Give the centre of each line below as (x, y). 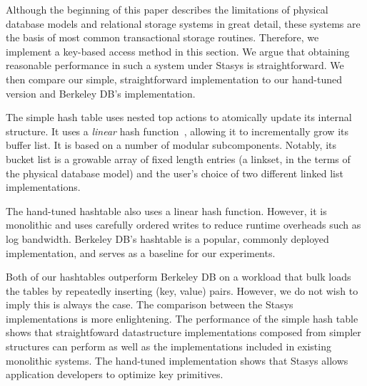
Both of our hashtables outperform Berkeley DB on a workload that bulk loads (179, 277)
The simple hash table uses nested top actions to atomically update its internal (179, 117)
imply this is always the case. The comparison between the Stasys (150, 304)
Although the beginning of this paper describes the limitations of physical (167, 9)
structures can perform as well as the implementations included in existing (169, 346)
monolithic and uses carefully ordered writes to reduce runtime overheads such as (183, 225)
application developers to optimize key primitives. (115, 374)
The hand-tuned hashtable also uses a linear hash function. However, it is (166, 210)
